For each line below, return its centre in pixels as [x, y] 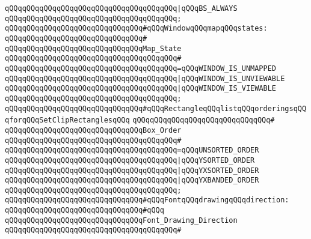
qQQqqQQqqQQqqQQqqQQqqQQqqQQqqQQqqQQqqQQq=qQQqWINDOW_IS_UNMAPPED [141, 68]
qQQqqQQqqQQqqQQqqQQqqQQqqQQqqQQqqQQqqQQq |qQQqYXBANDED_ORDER [132, 180]
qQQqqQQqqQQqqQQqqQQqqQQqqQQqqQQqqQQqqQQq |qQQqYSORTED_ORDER [130, 160]
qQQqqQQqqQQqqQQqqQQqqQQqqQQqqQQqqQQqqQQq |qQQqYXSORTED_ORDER [132, 170]
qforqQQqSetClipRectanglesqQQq [67, 120]
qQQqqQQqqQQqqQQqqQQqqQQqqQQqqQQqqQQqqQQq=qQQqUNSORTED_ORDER [132, 150]
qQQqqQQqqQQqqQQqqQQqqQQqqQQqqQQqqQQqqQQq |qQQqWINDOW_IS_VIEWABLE [141, 89]
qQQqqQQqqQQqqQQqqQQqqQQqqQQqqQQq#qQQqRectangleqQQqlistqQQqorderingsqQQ [156, 108]
